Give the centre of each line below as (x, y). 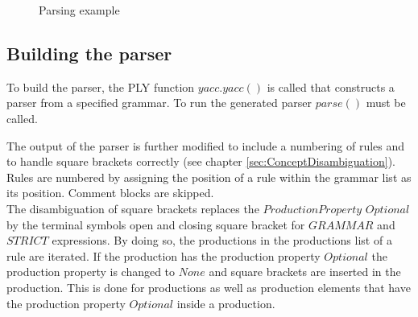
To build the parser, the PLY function (101, 86)
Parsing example (79, 10)
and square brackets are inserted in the (305, 272)
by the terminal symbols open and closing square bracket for (156, 224)
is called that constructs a (331, 86)
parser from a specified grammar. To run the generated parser (159, 103)
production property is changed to (91, 272)
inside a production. (226, 303)
